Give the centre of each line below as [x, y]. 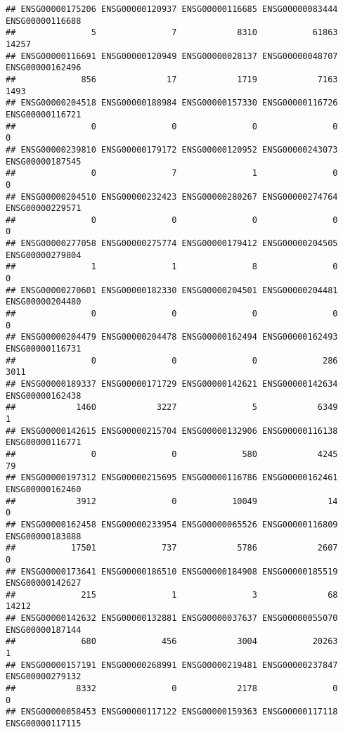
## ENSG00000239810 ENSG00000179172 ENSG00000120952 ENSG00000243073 [172, 149]
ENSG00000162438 [44, 396]
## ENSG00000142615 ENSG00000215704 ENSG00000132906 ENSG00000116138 [172, 431]
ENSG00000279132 [44, 677]
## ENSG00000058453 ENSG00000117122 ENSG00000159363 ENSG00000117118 [172, 712]
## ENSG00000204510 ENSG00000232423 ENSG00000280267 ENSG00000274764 [172, 197]
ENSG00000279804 [44, 255]
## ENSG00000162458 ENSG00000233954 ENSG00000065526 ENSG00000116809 [172, 524]
